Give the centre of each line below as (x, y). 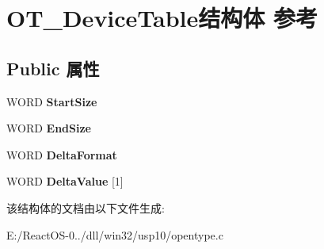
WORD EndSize (49, 128)
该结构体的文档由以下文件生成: (86, 207)
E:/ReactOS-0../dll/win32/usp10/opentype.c (115, 234)
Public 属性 (53, 68)
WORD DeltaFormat (62, 154)
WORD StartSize (52, 101)
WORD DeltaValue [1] (65, 181)
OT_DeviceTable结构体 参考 (162, 18)
